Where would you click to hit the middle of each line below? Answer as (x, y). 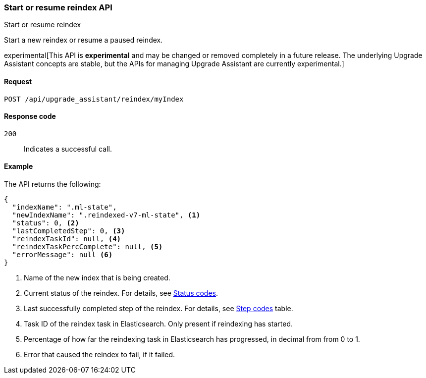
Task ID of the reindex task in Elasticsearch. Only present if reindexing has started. (159, 324)
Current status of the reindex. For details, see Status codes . (121, 293)
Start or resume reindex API (58, 7)
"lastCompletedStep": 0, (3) (69, 231)
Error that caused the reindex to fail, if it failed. (100, 355)
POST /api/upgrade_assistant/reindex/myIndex (94, 99)
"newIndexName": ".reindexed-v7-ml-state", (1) (106, 215)
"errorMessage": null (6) (62, 255)
